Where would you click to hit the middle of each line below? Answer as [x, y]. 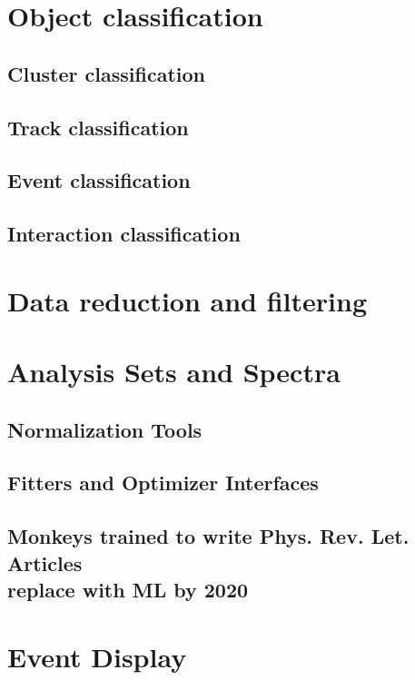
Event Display [97, 656]
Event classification [99, 180]
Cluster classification [106, 73]
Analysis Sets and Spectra [174, 372]
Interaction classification [124, 234]
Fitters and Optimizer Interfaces [163, 483]
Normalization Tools [105, 429]
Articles [45, 562]
